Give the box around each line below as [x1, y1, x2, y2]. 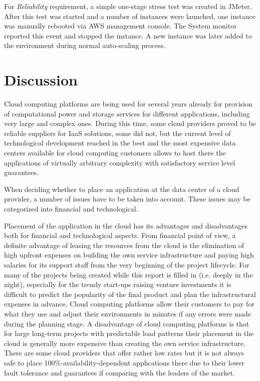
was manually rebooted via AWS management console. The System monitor [4, 20, 237, 31]
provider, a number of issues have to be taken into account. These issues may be [4, 193, 250, 204]
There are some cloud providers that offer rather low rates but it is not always [4, 347, 244, 358]
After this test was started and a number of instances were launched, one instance [4, 10, 255, 21]
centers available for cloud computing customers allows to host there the [4, 147, 226, 158]
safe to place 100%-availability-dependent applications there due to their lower [4, 357, 244, 367]
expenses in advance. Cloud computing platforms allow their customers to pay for [4, 298, 254, 309]
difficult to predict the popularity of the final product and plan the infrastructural [4, 288, 256, 299]
